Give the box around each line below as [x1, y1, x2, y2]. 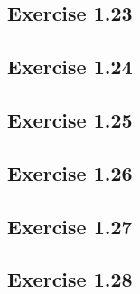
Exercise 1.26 [7, 158, 133, 186]
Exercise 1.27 [7, 212, 133, 240]
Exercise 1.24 [7, 52, 133, 81]
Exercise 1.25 [7, 105, 133, 133]
